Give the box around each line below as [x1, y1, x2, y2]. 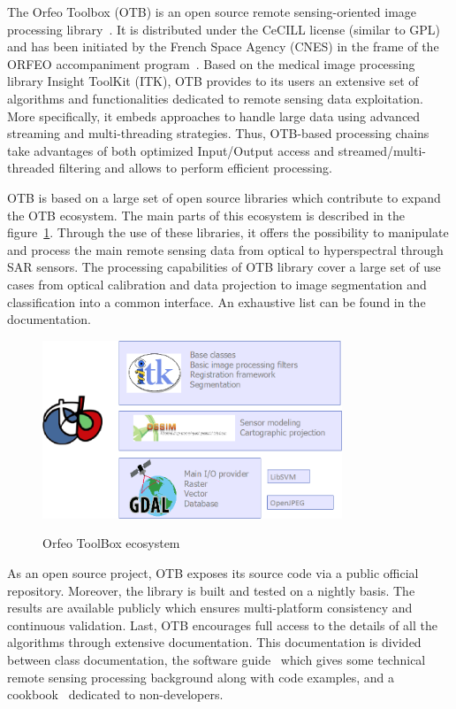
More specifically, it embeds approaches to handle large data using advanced [7, 106, 421, 125]
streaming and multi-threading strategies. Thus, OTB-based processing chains [7, 124, 429, 143]
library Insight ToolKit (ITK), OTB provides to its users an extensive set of [7, 72, 419, 90]
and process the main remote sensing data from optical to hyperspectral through [7, 240, 444, 258]
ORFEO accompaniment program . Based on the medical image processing [7, 54, 415, 73]
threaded [7, 158, 55, 177]
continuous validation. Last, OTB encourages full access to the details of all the [7, 615, 437, 634]
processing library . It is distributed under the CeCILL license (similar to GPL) [7, 19, 441, 38]
